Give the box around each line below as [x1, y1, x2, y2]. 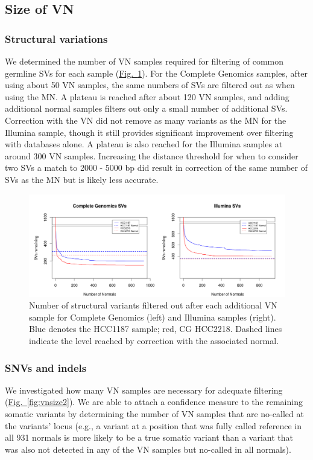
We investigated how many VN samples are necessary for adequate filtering [5, 383, 283, 396]
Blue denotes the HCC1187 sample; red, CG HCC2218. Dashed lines [29, 322, 282, 335]
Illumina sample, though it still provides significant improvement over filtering [5, 126, 294, 138]
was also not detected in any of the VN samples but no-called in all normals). [5, 442, 291, 455]
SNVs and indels [5, 360, 87, 375]
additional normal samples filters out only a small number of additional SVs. [5, 102, 288, 115]
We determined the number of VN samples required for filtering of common [5, 55, 283, 67]
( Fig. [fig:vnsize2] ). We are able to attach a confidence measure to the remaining [5, 395, 303, 408]
